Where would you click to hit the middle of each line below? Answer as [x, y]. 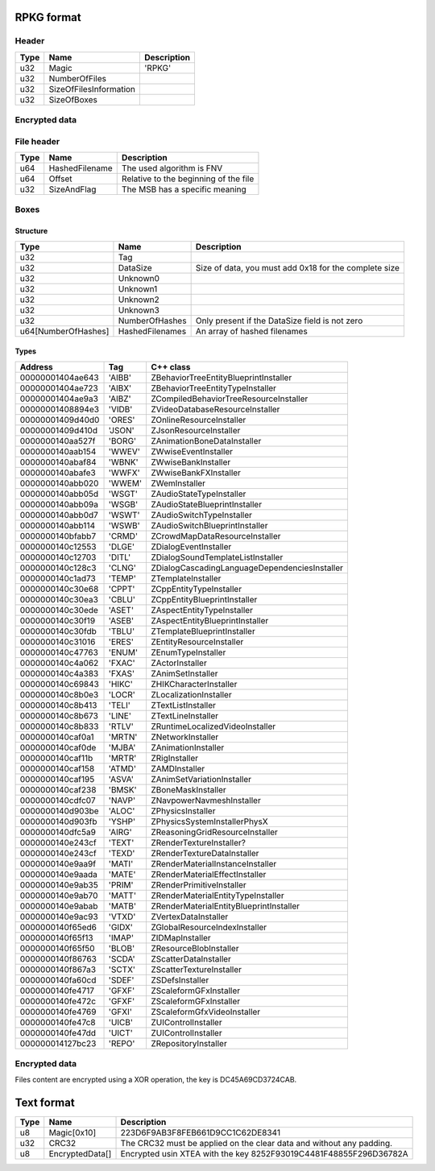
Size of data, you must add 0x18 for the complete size [298, 267]
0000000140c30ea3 [59, 599]
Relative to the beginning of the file [188, 179]
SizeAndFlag [72, 189]
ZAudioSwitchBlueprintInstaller [209, 525]
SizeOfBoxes [73, 99]
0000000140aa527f [58, 441]
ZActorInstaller [178, 663]
